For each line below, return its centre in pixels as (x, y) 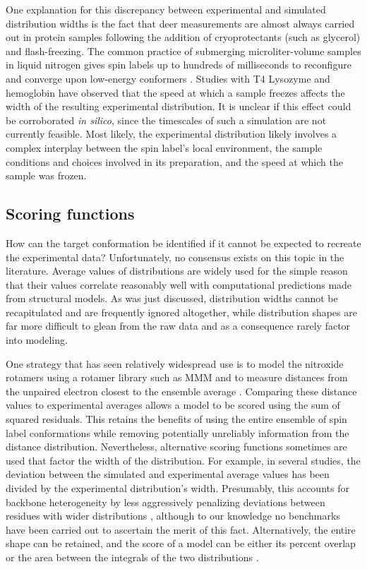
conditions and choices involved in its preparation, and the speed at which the (174, 161)
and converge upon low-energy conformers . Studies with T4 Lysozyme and (168, 78)
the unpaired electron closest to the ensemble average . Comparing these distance (181, 391)
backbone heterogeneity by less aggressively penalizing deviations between (166, 502)
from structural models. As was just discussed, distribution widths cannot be (172, 298)
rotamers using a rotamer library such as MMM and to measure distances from (177, 377)
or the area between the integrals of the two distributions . (132, 557)
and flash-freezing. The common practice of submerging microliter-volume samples (183, 50)
